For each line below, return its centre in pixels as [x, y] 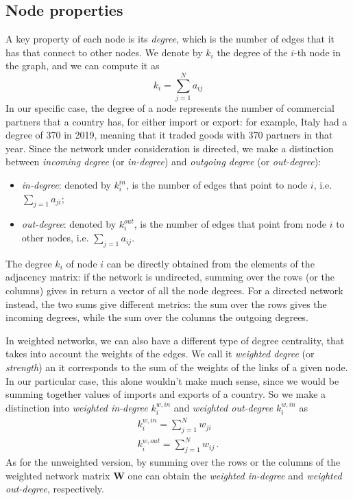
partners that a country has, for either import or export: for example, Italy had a [176, 121]
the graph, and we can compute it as [83, 66]
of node [82, 263]
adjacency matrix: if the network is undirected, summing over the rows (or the [170, 277]
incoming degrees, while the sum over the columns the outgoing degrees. [157, 317]
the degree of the [252, 52]
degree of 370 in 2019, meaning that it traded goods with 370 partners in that [169, 135]
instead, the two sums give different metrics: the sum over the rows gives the [166, 303]
